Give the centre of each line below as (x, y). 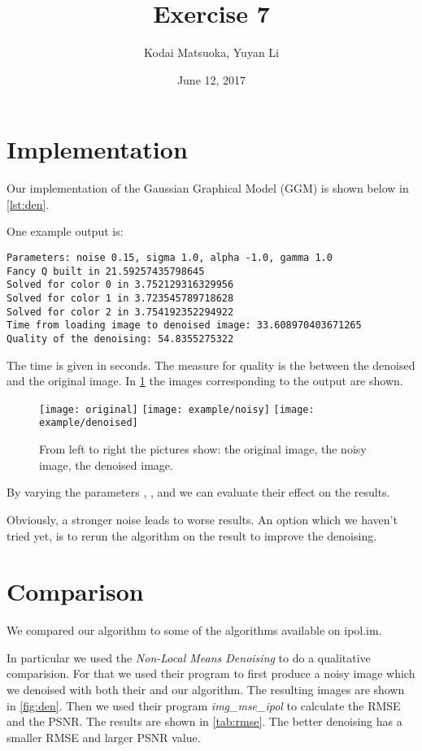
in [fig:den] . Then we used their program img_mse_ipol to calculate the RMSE (204, 705)
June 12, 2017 (211, 79)
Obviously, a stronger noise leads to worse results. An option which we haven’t (202, 519)
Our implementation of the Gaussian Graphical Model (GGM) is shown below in (208, 188)
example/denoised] (89, 423)
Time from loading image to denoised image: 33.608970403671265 (184, 326)
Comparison (75, 591)
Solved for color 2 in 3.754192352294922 (120, 312)
